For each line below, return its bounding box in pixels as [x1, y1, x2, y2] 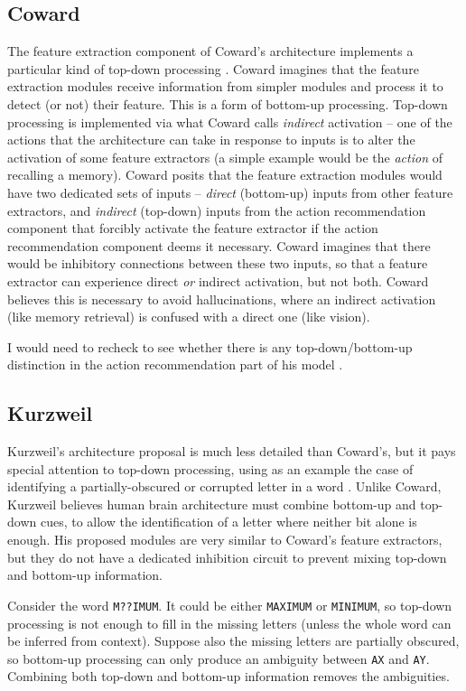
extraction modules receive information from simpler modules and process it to [7, 77, 443, 96]
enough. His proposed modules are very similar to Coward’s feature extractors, [7, 530, 443, 549]
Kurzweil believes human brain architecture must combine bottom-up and [7, 494, 416, 513]
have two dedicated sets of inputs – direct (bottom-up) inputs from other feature [7, 182, 453, 201]
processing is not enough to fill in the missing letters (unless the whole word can [7, 613, 452, 632]
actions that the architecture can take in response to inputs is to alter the [7, 130, 415, 149]
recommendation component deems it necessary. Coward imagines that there [7, 236, 431, 255]
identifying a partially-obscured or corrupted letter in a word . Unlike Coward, [7, 477, 442, 496]
